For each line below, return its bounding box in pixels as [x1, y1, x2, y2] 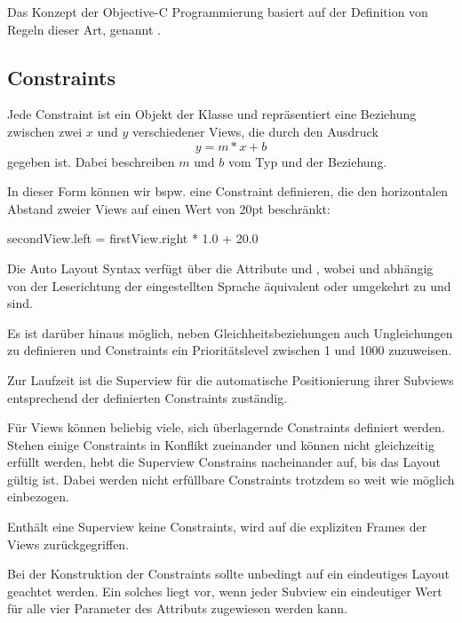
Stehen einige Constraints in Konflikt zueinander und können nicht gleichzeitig [7, 435, 434, 453]
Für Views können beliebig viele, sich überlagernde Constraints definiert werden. [7, 418, 445, 437]
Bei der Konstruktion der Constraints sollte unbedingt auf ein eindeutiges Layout [7, 564, 450, 583]
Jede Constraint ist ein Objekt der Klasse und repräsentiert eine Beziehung [7, 105, 417, 123]
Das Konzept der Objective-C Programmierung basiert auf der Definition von [7, 3, 428, 20]
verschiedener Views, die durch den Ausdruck [131, 122, 378, 140]
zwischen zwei [7, 122, 83, 140]
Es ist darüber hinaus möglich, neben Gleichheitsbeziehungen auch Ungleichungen [7, 323, 453, 342]
